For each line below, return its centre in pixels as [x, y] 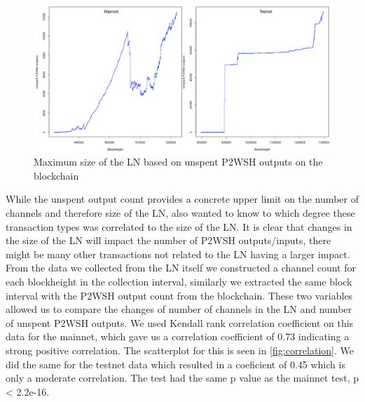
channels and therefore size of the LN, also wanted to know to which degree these [180, 213]
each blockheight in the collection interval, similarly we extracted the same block [179, 282]
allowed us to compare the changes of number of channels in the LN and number [179, 309]
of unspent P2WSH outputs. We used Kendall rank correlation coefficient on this [180, 322]
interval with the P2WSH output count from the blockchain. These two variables [179, 295]
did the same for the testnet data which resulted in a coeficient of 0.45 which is [175, 364]
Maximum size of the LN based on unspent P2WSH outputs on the [178, 162]
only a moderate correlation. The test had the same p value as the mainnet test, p [182, 378]
